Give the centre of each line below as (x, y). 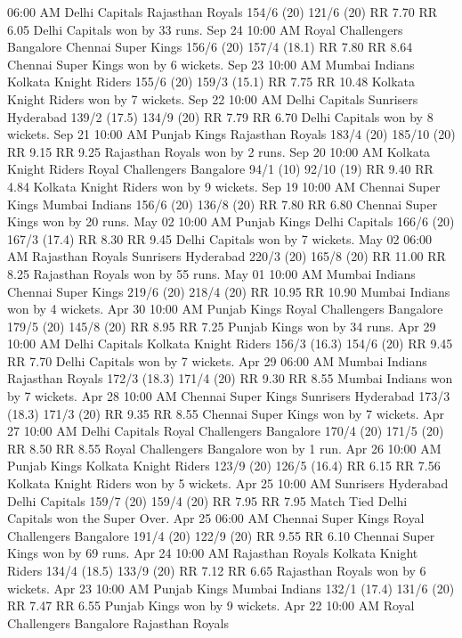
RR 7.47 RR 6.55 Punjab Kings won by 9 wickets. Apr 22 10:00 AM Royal (211, 605)
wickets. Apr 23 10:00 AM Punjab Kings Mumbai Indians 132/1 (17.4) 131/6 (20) (231, 588)
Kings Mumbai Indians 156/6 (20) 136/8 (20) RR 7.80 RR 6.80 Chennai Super (223, 204)
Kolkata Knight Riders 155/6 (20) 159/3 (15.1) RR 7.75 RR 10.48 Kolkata (211, 82)
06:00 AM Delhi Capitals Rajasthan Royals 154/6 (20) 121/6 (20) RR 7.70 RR (223, 12)
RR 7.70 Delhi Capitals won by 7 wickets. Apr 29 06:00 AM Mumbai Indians (217, 360)
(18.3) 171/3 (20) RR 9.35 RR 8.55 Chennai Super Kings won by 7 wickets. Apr (226, 413)
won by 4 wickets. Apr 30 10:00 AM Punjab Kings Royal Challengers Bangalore (225, 309)
